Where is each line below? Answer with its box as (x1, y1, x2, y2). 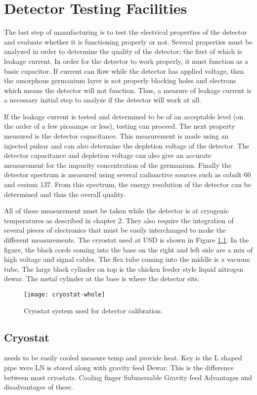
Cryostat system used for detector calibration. (24, 305, 163, 315)
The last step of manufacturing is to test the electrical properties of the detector (4, 27, 247, 37)
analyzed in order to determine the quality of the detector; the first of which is (4, 46, 242, 56)
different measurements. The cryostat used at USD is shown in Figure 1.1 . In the (4, 235, 249, 245)
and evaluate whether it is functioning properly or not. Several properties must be (4, 36, 253, 47)
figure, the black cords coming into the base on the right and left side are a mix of (4, 244, 253, 254)
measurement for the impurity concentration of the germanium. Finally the (4, 159, 232, 170)
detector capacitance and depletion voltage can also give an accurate (4, 150, 212, 160)
